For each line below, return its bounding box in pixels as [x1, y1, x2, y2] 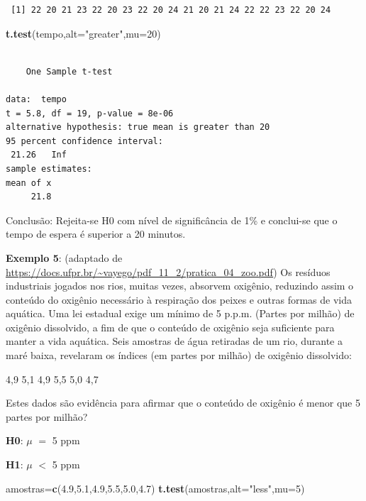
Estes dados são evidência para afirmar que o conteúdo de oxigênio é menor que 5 [6, 395, 360, 410]
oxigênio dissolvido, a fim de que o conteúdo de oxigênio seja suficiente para [6, 319, 335, 334]
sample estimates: [6, 163, 92, 174]
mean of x [6, 177, 52, 188]
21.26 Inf [11, 150, 67, 160]
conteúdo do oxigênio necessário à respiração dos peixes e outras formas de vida [6, 292, 352, 307]
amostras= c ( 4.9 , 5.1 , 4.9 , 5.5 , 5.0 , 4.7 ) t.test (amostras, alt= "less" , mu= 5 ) [6, 480, 305, 495]
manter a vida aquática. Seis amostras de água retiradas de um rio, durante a [6, 334, 343, 348]
